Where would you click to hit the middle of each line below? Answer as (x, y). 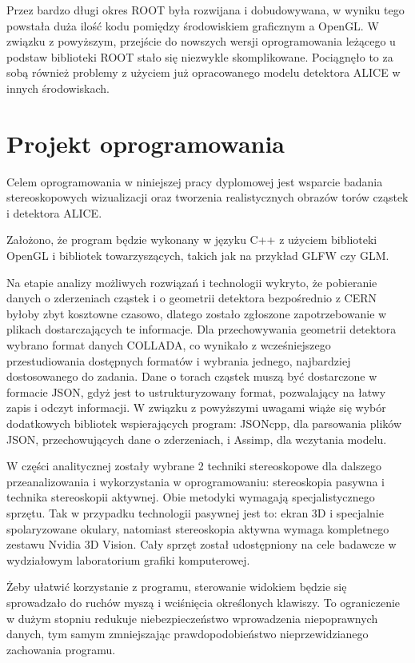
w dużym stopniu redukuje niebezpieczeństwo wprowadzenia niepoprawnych (192, 618)
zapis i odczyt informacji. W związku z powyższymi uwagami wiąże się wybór (196, 407)
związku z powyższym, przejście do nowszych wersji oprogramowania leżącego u (201, 41)
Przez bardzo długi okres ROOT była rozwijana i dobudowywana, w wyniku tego (206, 10)
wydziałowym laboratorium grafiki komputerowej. (128, 559)
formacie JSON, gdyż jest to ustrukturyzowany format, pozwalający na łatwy (196, 391)
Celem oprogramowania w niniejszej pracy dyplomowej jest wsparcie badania (195, 181)
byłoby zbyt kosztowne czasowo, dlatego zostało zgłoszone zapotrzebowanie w (197, 313)
